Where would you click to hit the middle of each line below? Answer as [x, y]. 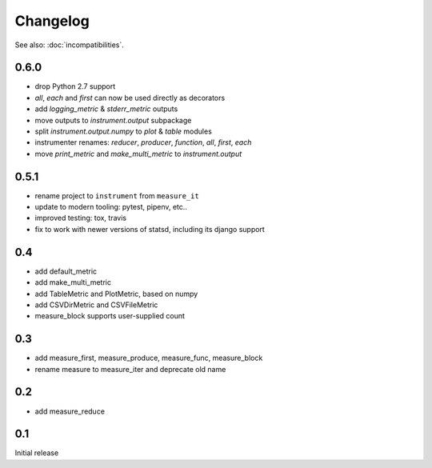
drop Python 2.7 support [75, 86]
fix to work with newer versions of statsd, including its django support [150, 229]
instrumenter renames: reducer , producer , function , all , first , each [143, 142]
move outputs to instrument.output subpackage [113, 120]
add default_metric [66, 271]
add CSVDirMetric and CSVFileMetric [96, 305]
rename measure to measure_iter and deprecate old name [130, 369]
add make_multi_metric [73, 282]
